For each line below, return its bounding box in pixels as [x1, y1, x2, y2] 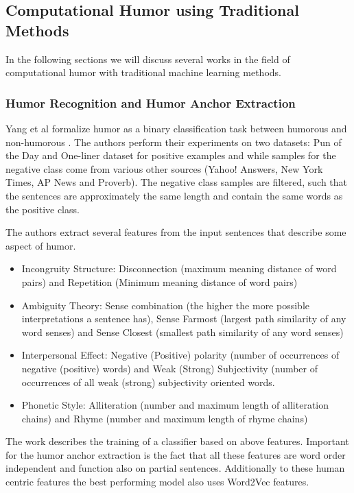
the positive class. [5, 202, 80, 216]
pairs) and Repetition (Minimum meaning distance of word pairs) [21, 274, 298, 289]
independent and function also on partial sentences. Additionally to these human [5, 461, 345, 475]
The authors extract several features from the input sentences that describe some [5, 225, 346, 239]
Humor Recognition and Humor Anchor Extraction [5, 94, 296, 111]
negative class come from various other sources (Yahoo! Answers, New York [5, 161, 323, 176]
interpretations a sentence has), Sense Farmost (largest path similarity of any [21, 311, 346, 326]
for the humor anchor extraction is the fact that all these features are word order [5, 447, 346, 461]
